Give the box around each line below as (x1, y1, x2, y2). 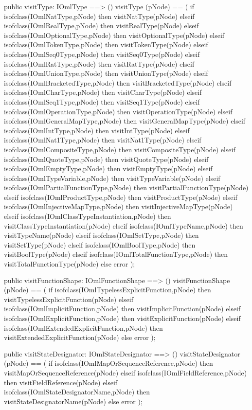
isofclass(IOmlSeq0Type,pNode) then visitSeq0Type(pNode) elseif (4, 49, 200, 59)
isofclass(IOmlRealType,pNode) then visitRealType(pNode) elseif (4, 20, 199, 31)
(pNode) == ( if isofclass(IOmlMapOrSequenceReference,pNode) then (4, 358, 213, 368)
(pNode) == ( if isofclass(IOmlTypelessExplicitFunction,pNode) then (4, 285, 211, 295)
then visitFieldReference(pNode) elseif (4, 377, 118, 387)
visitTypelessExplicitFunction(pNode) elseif (4, 294, 133, 304)
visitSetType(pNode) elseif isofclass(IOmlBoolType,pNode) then (4, 239, 196, 250)
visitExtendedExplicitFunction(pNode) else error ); (4, 332, 156, 342)
